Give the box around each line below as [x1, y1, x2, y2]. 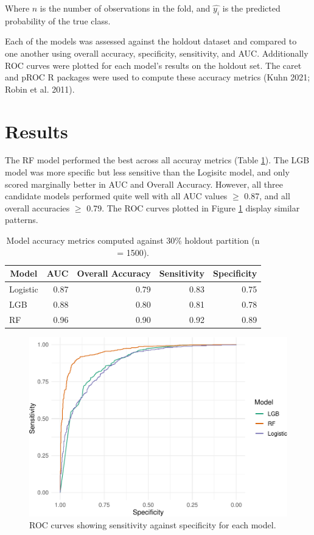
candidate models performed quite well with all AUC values [5, 190, 228, 202]
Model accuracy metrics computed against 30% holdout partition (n [6, 234, 260, 247]
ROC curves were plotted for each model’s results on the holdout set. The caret [5, 58, 302, 71]
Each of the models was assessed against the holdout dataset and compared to [5, 35, 297, 48]
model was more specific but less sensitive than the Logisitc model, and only [5, 166, 290, 179]
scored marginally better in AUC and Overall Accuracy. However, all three [5, 177, 283, 190]
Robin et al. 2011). [5, 82, 75, 95]
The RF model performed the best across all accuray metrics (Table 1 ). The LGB [5, 154, 310, 166]
